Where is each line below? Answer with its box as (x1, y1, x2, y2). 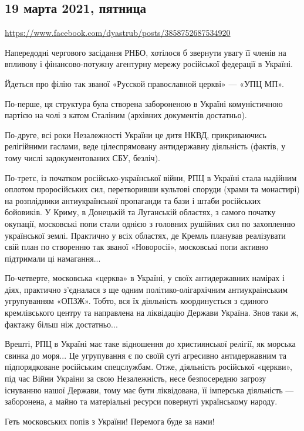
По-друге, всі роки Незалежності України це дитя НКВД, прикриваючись (5, 128, 266, 141)
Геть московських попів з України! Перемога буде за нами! (5, 415, 215, 427)
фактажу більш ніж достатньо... (5, 318, 118, 330)
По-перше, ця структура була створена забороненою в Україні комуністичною (5, 97, 283, 109)
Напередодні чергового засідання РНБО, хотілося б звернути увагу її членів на (5, 46, 286, 58)
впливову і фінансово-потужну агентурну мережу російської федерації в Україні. (5, 58, 293, 70)
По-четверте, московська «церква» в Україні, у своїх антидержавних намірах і (5, 272, 285, 284)
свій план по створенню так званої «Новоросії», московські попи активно (5, 240, 268, 253)
